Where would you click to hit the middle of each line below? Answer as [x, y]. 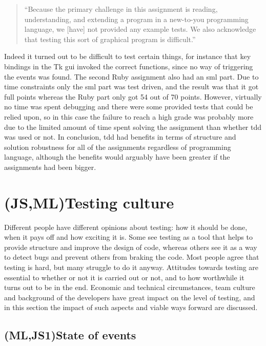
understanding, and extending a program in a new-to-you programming [136, 19]
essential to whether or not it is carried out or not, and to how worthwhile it [124, 277]
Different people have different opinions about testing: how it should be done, [126, 227]
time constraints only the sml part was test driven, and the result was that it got [131, 86]
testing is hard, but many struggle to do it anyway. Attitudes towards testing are [131, 267]
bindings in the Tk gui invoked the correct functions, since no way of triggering [129, 66]
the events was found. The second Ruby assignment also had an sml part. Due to [131, 76]
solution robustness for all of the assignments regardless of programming [118, 147]
